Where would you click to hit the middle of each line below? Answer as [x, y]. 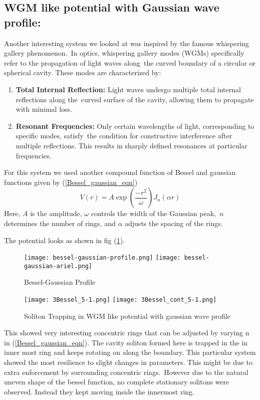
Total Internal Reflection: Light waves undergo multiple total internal [128, 89]
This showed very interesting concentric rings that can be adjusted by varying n [127, 333]
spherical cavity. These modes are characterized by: [83, 72]
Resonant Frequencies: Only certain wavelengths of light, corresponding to [135, 126]
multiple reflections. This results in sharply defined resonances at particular [132, 145]
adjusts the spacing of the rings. [174, 223]
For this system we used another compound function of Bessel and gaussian [120, 172]
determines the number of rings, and [60, 223]
